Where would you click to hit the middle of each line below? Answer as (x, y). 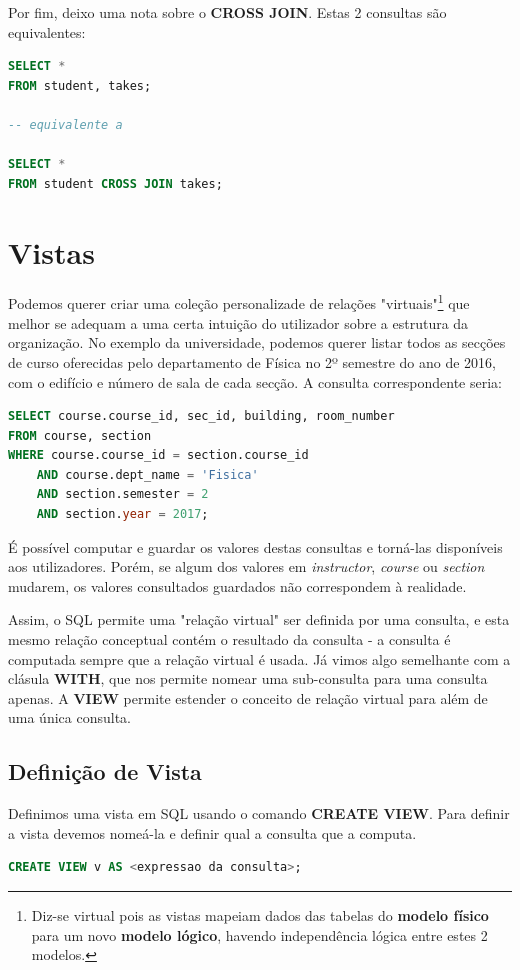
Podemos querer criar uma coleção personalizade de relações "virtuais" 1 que (239, 302)
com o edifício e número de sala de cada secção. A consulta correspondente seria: (255, 381)
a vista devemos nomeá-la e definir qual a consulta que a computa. (212, 832)
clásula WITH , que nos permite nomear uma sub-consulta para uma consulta (248, 678)
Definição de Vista (105, 771)
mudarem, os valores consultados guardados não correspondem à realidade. (237, 585)
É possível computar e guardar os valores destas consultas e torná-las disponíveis (255, 546)
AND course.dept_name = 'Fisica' (147, 474)
